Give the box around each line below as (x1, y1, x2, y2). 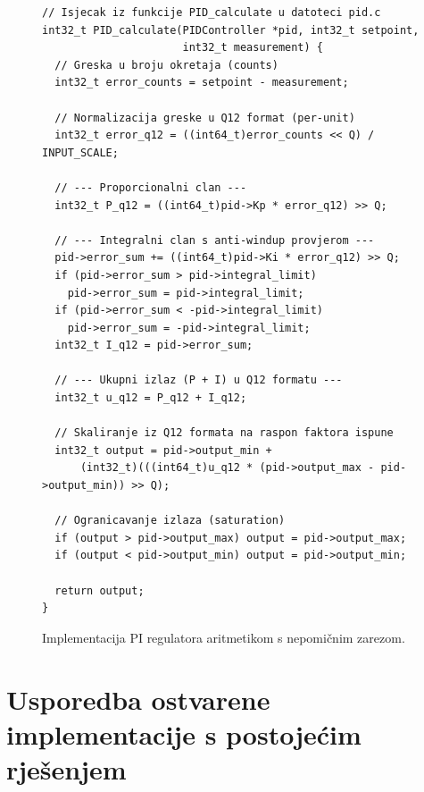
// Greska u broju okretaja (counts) (54, 58, 279, 72)
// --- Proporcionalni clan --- (54, 181, 247, 194)
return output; (54, 584, 145, 597)
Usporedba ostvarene (6, 680, 270, 717)
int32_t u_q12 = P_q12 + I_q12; (54, 392, 247, 405)
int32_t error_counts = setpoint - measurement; (54, 76, 349, 89)
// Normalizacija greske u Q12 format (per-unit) (54, 111, 355, 124)
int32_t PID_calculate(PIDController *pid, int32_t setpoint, (42, 23, 420, 37)
